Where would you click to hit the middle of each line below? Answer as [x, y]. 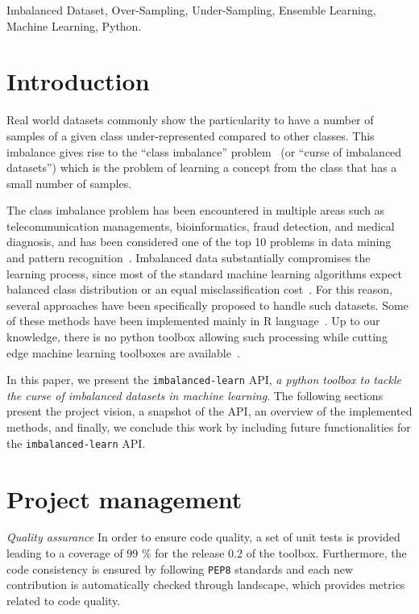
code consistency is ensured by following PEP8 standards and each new [180, 568]
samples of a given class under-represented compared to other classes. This [191, 135]
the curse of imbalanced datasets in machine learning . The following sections [195, 395]
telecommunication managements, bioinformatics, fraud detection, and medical [201, 226]
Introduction [78, 81]
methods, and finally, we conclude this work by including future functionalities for [209, 427]
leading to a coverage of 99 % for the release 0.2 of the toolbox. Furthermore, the [207, 553]
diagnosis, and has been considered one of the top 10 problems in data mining [199, 242]
